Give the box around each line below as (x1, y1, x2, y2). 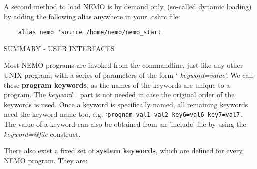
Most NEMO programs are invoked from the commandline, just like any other (4, 60, 243, 70)
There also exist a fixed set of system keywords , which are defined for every (4, 145, 243, 156)
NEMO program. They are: (4, 155, 88, 165)
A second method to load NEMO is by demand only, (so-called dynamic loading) (4, 1, 252, 11)
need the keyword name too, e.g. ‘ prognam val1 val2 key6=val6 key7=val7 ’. (4, 109, 243, 119)
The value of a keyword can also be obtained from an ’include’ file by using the (4, 119, 246, 129)
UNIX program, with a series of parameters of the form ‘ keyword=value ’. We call (4, 70, 253, 80)
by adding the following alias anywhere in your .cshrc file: (4, 11, 180, 21)
